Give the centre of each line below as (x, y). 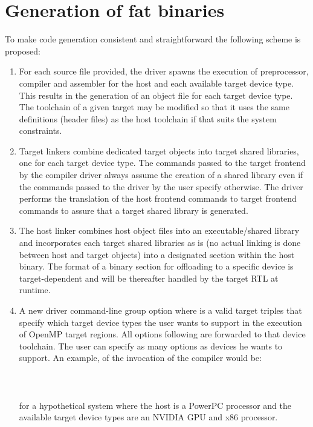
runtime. (35, 290)
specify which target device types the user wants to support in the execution (160, 322)
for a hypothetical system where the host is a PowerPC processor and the (155, 405)
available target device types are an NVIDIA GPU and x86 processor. (148, 417)
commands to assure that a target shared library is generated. (134, 210)
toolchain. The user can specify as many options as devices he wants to (151, 346)
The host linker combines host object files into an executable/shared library (159, 230)
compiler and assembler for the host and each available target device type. (156, 83)
